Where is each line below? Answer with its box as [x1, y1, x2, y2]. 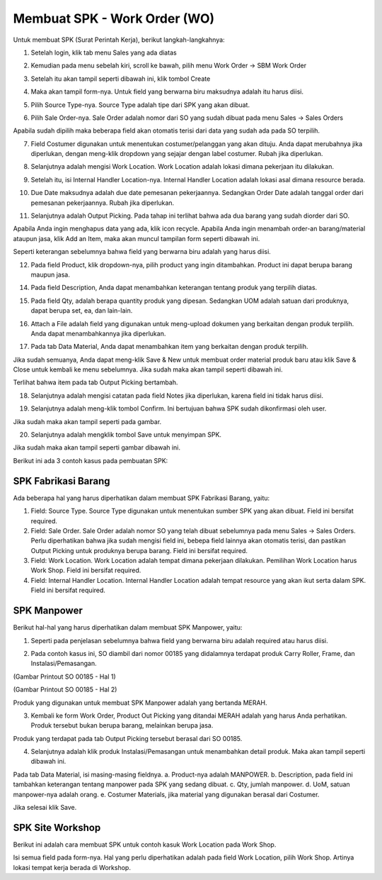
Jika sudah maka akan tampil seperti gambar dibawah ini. [13, 443, 180, 452]
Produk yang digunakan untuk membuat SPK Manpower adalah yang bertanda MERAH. [13, 698, 268, 707]
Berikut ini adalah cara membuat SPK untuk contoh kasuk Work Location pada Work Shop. [13, 840, 277, 849]
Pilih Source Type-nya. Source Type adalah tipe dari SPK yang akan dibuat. [30, 100, 250, 109]
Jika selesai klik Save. [13, 803, 77, 812]
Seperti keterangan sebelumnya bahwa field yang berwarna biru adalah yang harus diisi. [13, 247, 272, 256]
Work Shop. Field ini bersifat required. [30, 566, 141, 574]
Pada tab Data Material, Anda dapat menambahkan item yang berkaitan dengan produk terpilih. [30, 342, 308, 351]
